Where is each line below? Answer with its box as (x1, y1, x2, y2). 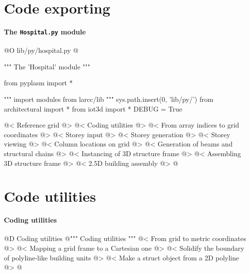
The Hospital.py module (4, 26, 86, 36)
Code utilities (4, 186, 96, 206)
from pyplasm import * (4, 78, 73, 88)
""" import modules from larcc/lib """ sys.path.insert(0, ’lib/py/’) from (4, 94, 214, 104)
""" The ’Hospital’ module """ (4, 61, 90, 71)
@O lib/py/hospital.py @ (4, 45, 79, 55)
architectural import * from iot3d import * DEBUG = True (4, 103, 183, 113)
